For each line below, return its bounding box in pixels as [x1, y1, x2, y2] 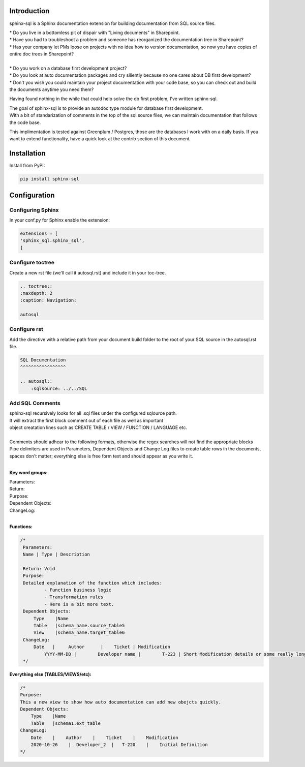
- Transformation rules [44, 594, 104, 600]
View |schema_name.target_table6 [33, 630, 125, 635]
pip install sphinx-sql [20, 176, 80, 182]
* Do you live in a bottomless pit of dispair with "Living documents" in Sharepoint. [9, 29, 180, 36]
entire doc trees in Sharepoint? [9, 51, 74, 57]
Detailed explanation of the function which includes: [23, 580, 163, 586]
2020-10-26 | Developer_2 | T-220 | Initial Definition [30, 742, 208, 748]
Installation [9, 149, 46, 158]
